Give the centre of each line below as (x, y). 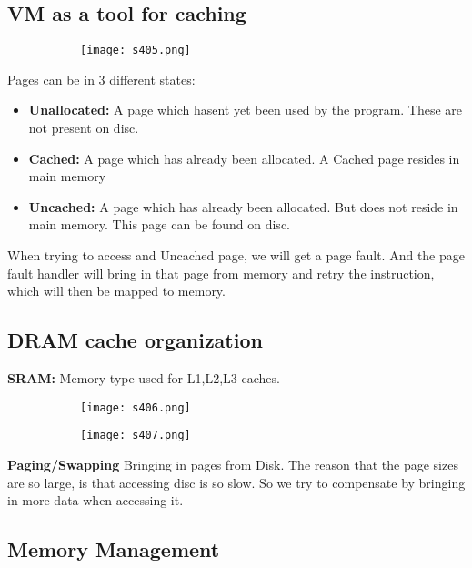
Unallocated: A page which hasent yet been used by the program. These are (246, 110)
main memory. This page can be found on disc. (159, 224)
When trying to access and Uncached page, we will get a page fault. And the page (236, 255)
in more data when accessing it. (95, 500)
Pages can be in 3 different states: (101, 79)
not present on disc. (84, 128)
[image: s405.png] (136, 51)
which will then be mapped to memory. (116, 291)
